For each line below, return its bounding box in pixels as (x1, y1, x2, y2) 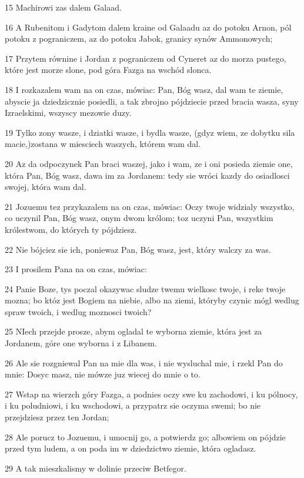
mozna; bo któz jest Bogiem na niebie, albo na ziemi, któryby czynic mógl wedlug (5, 294, 299, 306)
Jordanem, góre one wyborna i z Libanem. (5, 337, 157, 349)
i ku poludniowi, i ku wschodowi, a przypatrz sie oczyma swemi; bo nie (5, 399, 261, 412)
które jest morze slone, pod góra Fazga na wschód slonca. (5, 63, 212, 76)
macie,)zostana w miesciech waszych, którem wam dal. (5, 138, 201, 150)
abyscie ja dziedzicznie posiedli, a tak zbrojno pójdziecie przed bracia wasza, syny (5, 95, 299, 107)
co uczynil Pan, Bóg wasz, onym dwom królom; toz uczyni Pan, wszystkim (5, 212, 273, 224)
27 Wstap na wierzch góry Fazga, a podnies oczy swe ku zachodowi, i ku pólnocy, (5, 387, 298, 400)
